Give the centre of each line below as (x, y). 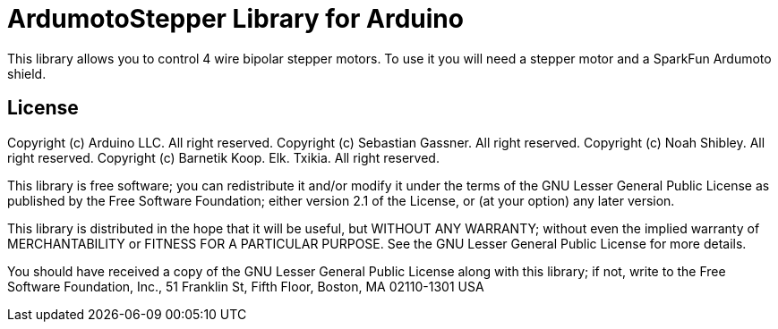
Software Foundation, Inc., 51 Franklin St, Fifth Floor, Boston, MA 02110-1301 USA (246, 286)
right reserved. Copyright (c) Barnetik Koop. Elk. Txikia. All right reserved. (223, 157)
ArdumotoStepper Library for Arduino (235, 19)
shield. (27, 73)
